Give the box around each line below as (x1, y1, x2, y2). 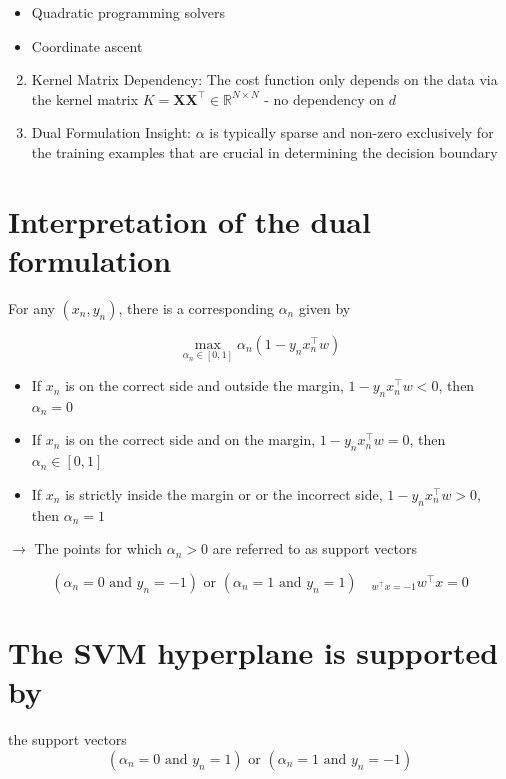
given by (298, 297, 351, 318)
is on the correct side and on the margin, (65, 429, 316, 450)
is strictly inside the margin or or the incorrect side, (65, 483, 383, 504)
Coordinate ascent (31, 35, 143, 56)
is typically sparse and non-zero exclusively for (209, 122, 494, 143)
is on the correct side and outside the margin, (65, 375, 344, 396)
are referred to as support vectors (212, 538, 417, 559)
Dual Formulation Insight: (31, 122, 192, 143)
